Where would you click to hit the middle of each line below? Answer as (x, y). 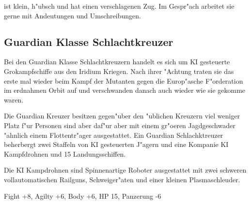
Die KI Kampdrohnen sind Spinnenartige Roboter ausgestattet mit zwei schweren (125, 170)
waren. (14, 99)
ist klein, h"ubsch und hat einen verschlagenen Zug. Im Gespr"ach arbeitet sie (119, 6)
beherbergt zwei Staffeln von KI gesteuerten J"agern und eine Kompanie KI (116, 144)
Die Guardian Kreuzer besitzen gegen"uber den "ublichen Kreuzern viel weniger (122, 116)
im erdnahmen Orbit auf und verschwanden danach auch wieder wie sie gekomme (125, 90)
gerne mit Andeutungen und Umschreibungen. (72, 15)
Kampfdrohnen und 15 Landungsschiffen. (65, 153)
